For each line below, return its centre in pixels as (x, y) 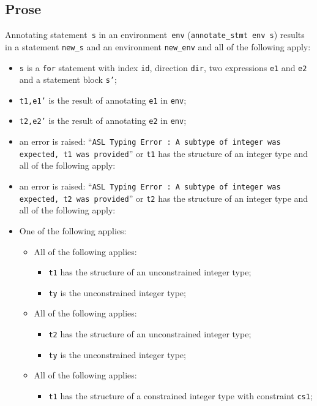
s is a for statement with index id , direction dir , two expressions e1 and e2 (163, 67)
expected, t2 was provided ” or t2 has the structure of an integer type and (164, 198)
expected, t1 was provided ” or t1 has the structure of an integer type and (164, 153)
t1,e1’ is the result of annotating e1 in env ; (103, 100)
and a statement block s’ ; (68, 79)
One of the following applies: (73, 230)
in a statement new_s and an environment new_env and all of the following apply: (158, 46)
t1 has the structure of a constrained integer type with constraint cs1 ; (181, 395)
